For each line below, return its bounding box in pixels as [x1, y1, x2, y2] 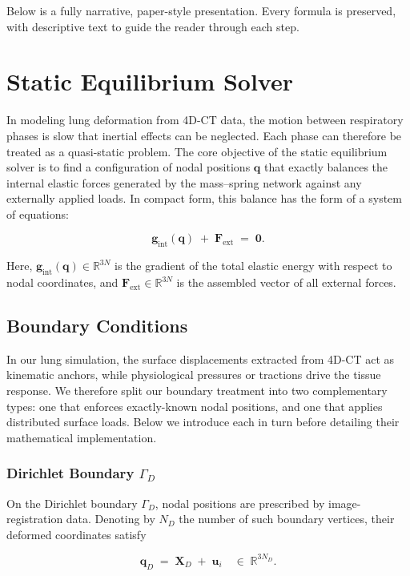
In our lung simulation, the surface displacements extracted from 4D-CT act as [6, 350, 395, 367]
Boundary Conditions [6, 313, 188, 338]
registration [6, 510, 63, 527]
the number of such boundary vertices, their [179, 510, 395, 527]
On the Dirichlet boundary [6, 494, 138, 511]
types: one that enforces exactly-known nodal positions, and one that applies [6, 397, 383, 414]
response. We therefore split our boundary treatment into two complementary [6, 382, 388, 399]
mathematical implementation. [6, 429, 157, 445]
